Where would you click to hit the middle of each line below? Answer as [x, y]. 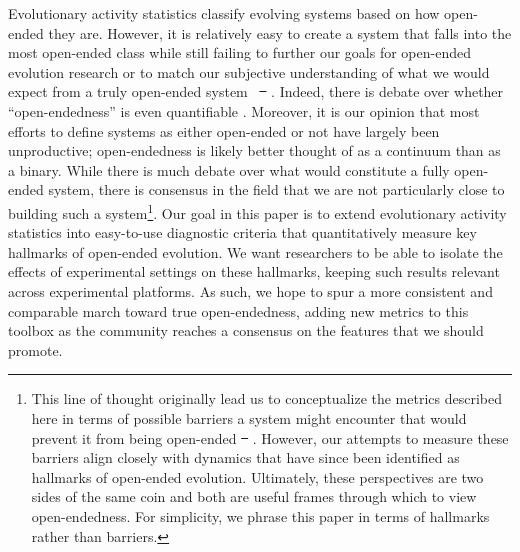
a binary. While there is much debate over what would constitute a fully [229, 169]
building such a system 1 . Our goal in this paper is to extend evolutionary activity [257, 211]
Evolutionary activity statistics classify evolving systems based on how [224, 13]
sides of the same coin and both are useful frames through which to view [254, 496]
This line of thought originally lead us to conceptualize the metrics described [266, 398]
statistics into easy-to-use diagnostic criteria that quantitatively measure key [242, 232]
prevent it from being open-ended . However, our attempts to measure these [270, 437]
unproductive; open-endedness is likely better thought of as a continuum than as [254, 150]
